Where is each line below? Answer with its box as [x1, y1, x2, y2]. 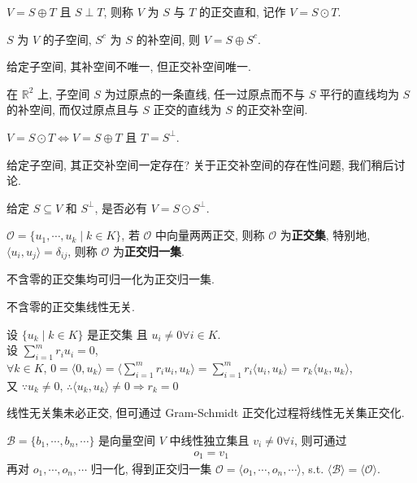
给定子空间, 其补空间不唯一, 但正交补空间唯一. [7, 58, 251, 75]
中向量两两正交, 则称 [155, 226, 265, 244]
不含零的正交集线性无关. [7, 297, 135, 314]
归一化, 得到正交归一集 [90, 460, 212, 477]
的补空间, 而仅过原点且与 [7, 101, 139, 118]
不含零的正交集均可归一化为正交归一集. [7, 270, 215, 288]
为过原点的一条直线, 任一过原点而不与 [104, 85, 306, 102]
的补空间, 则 [136, 30, 201, 47]
